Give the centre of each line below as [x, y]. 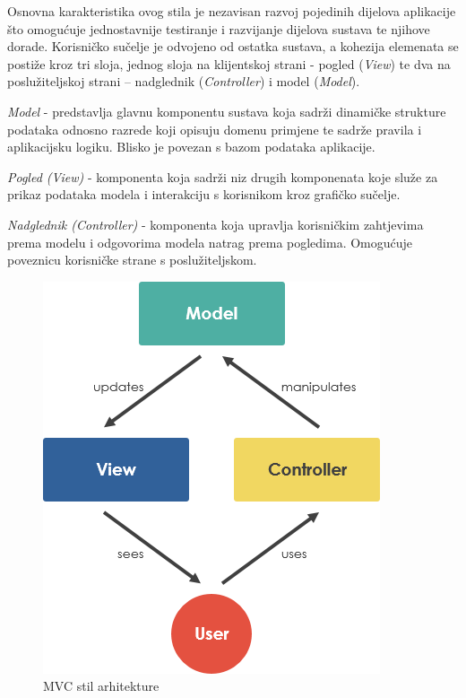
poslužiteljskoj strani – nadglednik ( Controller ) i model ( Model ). [184, 81]
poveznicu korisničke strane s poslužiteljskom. [132, 260]
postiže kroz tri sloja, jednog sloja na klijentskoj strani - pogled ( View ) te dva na [229, 63]
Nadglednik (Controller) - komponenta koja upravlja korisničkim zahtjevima [216, 224]
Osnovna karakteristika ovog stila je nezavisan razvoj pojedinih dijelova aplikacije [232, 11]
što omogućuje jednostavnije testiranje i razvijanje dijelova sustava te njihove [219, 28]
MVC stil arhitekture [101, 686]
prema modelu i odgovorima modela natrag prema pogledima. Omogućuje [210, 242]
